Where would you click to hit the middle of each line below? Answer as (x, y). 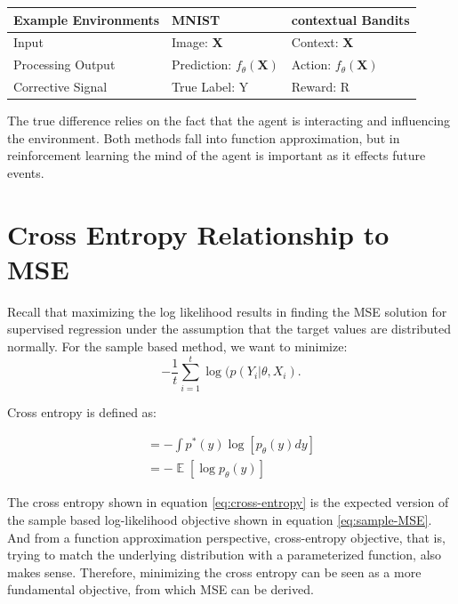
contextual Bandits (350, 19)
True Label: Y (210, 87)
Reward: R (321, 87)
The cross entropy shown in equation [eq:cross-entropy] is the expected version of (228, 502)
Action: (311, 64)
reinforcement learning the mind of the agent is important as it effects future (217, 155)
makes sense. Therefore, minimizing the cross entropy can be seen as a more (214, 572)
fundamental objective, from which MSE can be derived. (161, 589)
